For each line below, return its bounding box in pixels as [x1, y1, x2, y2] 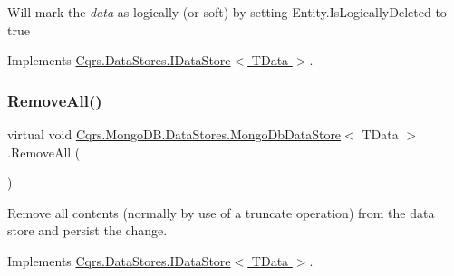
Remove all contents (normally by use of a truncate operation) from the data [7, 203, 435, 222]
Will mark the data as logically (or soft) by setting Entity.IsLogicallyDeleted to [7, 3, 447, 21]
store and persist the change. [7, 221, 168, 240]
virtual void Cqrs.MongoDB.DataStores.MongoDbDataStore [7, 125, 342, 143]
